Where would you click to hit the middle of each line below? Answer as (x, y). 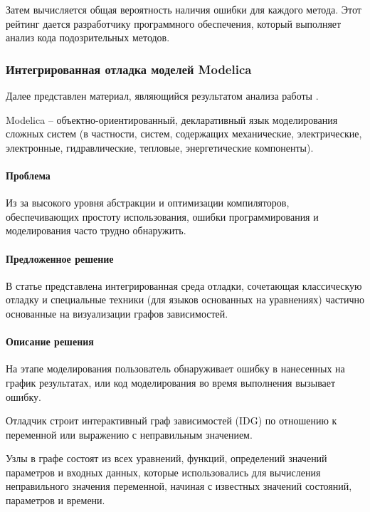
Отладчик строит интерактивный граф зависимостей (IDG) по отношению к (171, 420)
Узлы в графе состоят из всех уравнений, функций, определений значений (166, 458)
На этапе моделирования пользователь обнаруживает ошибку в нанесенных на (175, 369)
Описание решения (50, 341)
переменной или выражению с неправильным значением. (129, 434)
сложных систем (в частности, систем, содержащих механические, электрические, (184, 134)
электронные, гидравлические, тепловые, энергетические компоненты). (160, 147)
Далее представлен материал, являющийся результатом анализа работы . (162, 95)
